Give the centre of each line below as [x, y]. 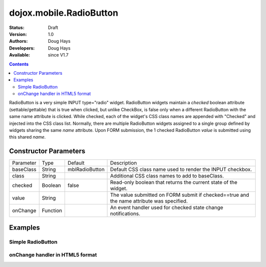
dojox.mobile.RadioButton [64, 13]
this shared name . [28, 137]
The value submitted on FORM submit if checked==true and [180, 195]
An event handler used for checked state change [167, 208]
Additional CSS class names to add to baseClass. [167, 176]
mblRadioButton [86, 170]
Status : [17, 28]
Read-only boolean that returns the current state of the [174, 182]
